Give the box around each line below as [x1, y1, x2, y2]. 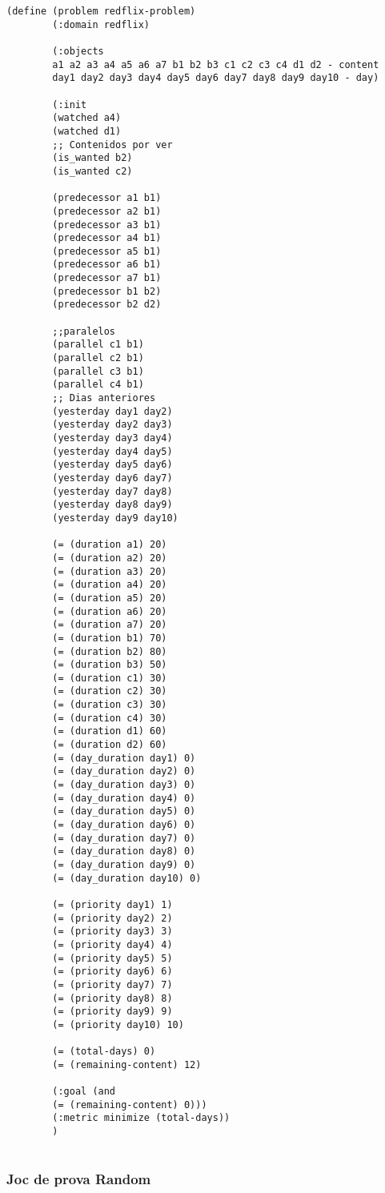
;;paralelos [52, 325, 116, 337]
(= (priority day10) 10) [52, 1018, 184, 1030]
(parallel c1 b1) [52, 339, 144, 351]
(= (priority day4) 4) [52, 938, 173, 950]
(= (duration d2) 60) [52, 739, 167, 751]
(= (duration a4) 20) [52, 579, 167, 591]
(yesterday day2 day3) [52, 419, 173, 431]
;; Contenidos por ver [52, 139, 173, 151]
